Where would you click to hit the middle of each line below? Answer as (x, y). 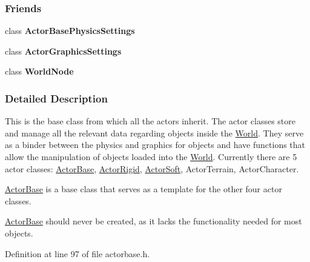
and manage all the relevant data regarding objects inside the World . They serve (154, 133)
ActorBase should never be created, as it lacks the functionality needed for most (153, 221)
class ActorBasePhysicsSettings (70, 31)
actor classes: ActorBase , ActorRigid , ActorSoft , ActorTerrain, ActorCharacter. (152, 168)
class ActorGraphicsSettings (63, 51)
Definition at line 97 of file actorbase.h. (77, 253)
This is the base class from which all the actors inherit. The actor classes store (150, 121)
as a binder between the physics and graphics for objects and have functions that (155, 145)
